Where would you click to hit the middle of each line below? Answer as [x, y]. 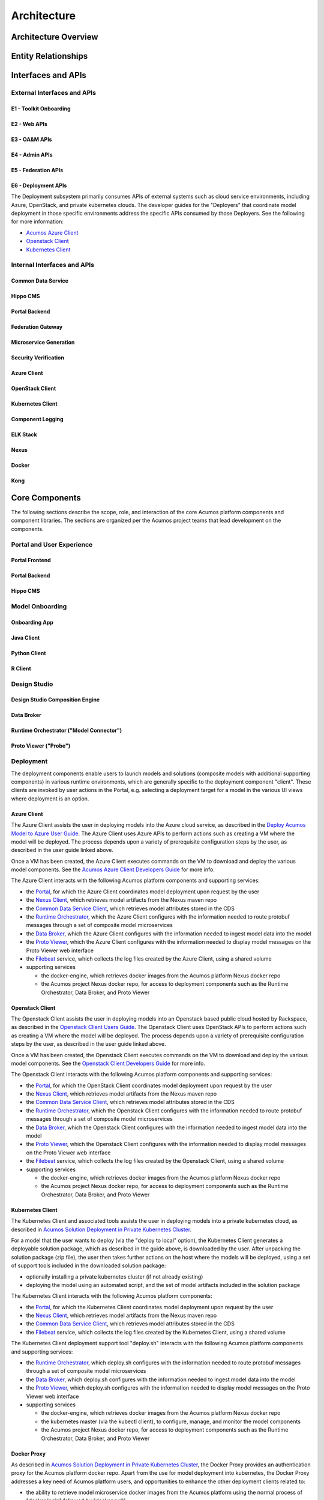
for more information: [37, 221]
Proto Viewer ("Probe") [41, 746]
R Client [21, 668]
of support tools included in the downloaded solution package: [88, 1265]
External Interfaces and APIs [53, 92]
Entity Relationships [49, 56]
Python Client [28, 653]
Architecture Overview [55, 37]
